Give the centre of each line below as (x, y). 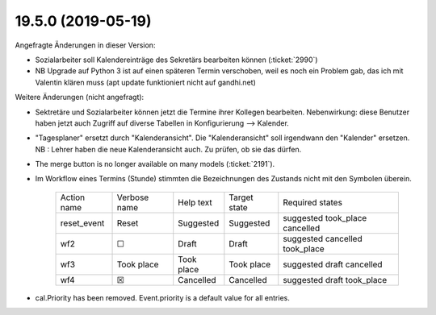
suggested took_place (325, 218)
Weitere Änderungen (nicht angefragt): (80, 97)
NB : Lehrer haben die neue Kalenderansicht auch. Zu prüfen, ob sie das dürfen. (168, 149)
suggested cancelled (323, 238)
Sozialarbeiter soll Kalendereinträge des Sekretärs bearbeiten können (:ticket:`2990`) (176, 60)
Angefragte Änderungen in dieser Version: (85, 45)
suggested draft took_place (335, 280)
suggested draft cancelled (333, 264)
